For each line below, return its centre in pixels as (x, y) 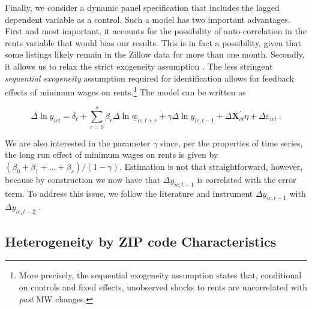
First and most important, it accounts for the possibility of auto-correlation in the (156, 31)
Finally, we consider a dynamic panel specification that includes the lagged (142, 7)
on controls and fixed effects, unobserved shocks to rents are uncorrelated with (163, 286)
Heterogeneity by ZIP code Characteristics (141, 241)
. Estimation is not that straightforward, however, (211, 166)
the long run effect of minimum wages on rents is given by (112, 154)
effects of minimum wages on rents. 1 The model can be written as (125, 91)
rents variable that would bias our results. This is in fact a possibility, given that (153, 42)
